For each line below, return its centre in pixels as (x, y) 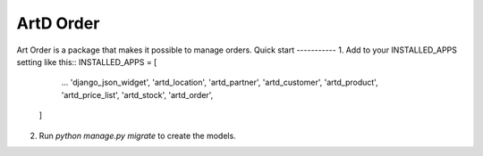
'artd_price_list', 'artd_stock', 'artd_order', (137, 94)
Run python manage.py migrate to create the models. (137, 135)
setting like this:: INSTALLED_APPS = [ (87, 62)
